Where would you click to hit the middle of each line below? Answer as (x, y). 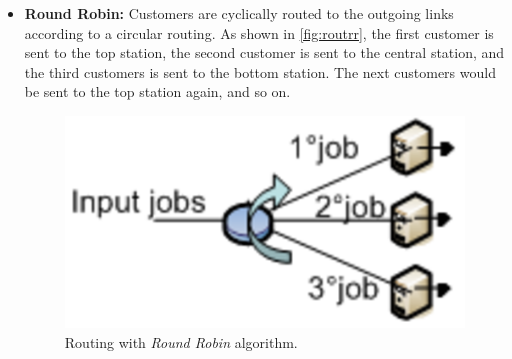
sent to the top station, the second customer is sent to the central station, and (264, 52)
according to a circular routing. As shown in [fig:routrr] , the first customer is (259, 32)
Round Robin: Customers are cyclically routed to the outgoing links (239, 13)
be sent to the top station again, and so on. (157, 91)
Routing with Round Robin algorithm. (181, 341)
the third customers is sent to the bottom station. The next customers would (260, 71)
